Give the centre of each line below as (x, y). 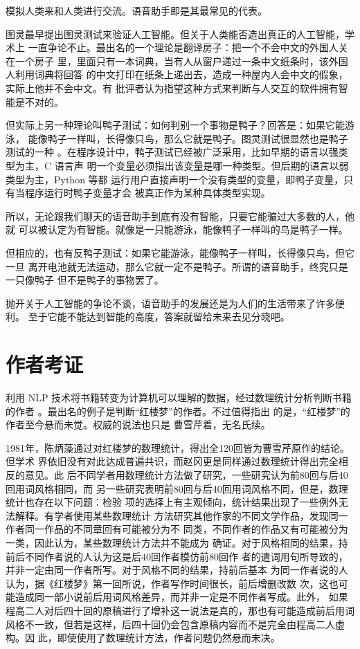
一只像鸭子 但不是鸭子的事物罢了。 (85, 280)
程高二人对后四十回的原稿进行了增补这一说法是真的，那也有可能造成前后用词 (180, 610)
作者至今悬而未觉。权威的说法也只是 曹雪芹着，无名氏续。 (138, 424)
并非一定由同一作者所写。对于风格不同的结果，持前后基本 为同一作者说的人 (177, 570)
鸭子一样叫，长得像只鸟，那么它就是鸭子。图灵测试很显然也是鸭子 (198, 138)
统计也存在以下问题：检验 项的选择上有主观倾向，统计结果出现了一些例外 (172, 502)
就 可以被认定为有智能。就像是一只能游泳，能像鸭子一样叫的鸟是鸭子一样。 (177, 229)
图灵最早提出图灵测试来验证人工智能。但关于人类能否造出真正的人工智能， (175, 34)
